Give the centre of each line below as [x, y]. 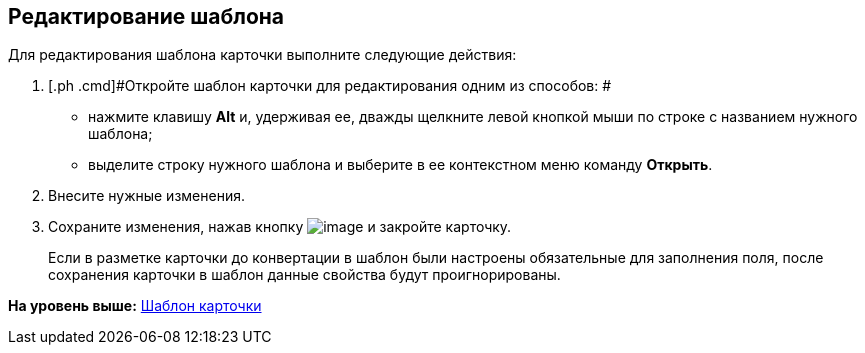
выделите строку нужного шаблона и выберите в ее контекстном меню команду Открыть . [400, 165]
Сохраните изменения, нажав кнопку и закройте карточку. [280, 227]
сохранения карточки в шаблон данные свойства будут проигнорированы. [304, 275]
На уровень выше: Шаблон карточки [135, 306]
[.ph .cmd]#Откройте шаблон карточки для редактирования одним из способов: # [330, 86]
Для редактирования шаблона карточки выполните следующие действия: [262, 55]
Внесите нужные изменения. [146, 196]
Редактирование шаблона [146, 16]
